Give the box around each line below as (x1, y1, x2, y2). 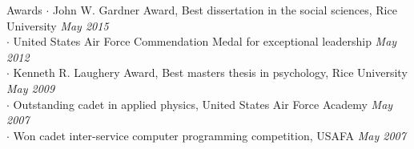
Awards (6, 2, 42, 18)
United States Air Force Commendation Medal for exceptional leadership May (13, 33, 397, 50)
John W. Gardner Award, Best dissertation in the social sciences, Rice (53, 2, 397, 18)
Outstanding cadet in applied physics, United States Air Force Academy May (13, 95, 393, 112)
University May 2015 (6, 17, 109, 34)
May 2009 (6, 79, 55, 96)
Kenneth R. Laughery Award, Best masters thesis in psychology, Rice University (13, 64, 408, 81)
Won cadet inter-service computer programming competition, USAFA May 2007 (13, 127, 406, 143)
